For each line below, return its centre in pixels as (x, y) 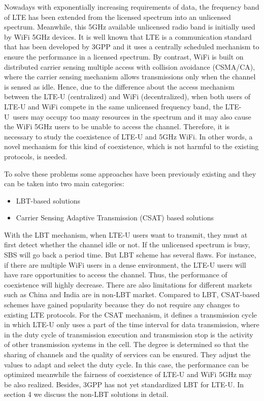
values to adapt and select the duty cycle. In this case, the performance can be (126, 364)
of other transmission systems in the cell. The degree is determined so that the (126, 344)
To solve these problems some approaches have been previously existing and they (130, 173)
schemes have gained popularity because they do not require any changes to (122, 305)
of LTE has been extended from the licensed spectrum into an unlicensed (118, 17)
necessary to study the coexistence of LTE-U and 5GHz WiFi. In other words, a (128, 136)
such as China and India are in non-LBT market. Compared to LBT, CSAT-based (132, 294)
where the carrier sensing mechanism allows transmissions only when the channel (130, 77)
